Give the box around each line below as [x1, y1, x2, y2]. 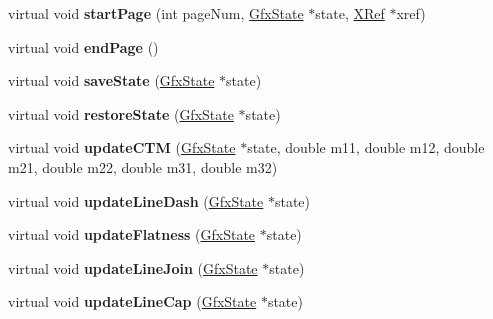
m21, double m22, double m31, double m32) [8, 156, 278, 177]
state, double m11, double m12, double [247, 137, 485, 158]
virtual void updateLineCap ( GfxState [8, 291, 257, 312]
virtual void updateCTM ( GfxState [8, 137, 236, 158]
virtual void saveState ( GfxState [8, 70, 215, 91]
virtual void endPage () [8, 36, 159, 57]
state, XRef [315, 3, 385, 23]
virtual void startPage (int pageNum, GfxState [8, 3, 304, 23]
